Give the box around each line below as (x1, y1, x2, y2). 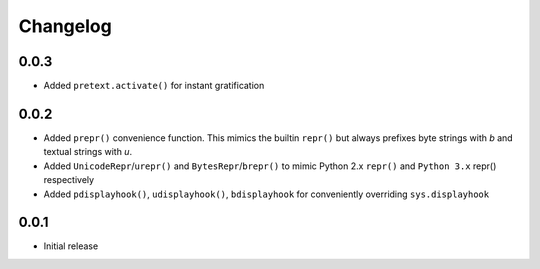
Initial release (43, 240, 99, 252)
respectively (43, 174, 95, 186)
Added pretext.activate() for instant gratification (43, 80, 265, 92)
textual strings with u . (43, 146, 133, 158)
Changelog (18, 15, 112, 37)
